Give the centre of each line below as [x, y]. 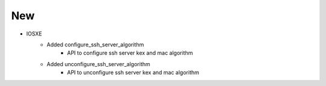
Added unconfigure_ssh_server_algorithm [98, 64]
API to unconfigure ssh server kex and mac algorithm [133, 73]
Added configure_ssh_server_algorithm [95, 45]
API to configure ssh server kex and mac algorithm [130, 53]
